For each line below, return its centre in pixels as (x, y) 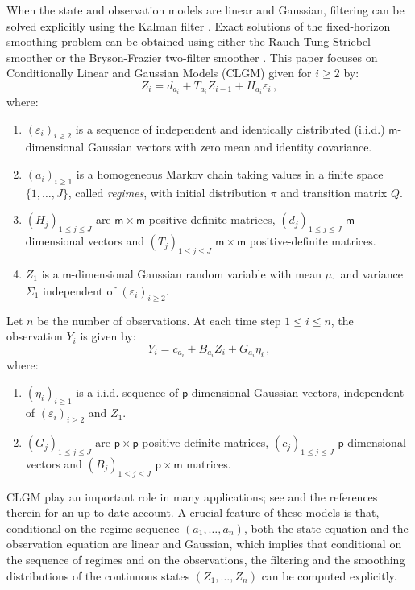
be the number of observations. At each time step (159, 320)
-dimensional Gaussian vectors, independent (296, 392)
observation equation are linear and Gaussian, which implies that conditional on (204, 544)
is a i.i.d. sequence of (127, 392)
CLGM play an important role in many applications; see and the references (192, 496)
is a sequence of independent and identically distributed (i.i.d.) (230, 128)
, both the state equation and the (326, 528)
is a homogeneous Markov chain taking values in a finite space (230, 174)
